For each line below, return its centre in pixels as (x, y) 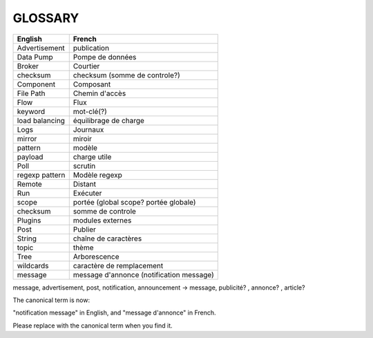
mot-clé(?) (90, 111)
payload (30, 157)
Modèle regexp (97, 175)
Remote (30, 184)
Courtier (86, 66)
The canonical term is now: (51, 300)
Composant (92, 84)
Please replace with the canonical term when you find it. (93, 326)
